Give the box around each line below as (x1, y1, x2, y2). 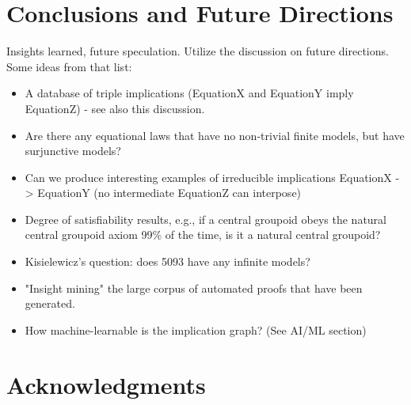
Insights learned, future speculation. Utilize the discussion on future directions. (6, 43, 389, 59)
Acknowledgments (6, 368, 206, 400)
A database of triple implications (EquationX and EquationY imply (25, 85, 354, 101)
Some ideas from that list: (6, 58, 132, 74)
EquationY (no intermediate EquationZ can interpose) (37, 184, 302, 201)
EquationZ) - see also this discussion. (25, 100, 205, 116)
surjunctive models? (25, 142, 121, 159)
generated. (25, 295, 75, 312)
